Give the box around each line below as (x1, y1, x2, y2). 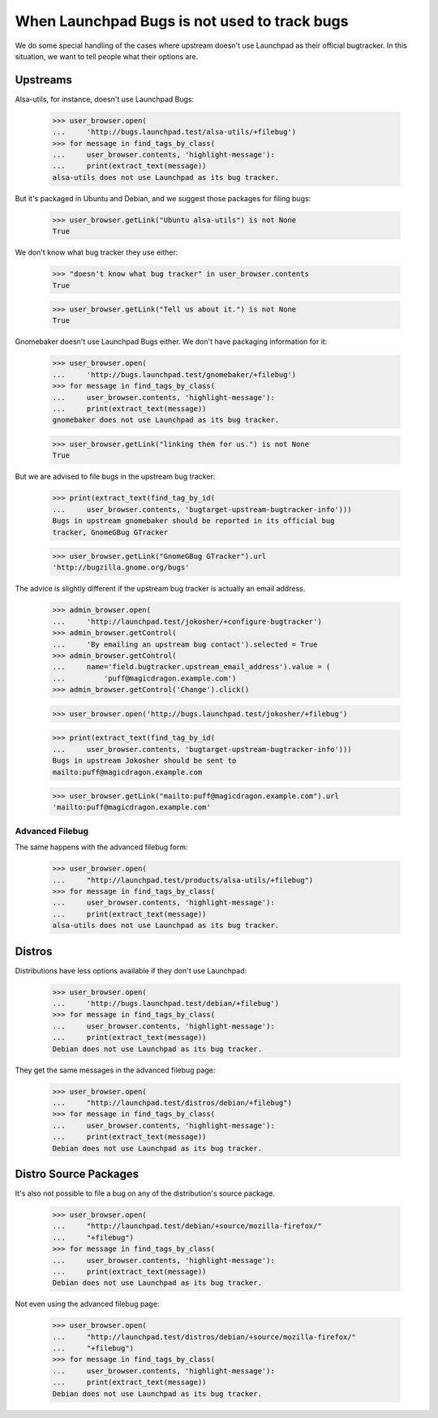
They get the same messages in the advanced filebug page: (15, 1065, 216, 1075)
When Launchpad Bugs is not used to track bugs (15, 12, 349, 30)
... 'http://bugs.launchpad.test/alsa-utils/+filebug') (52, 127, 297, 137)
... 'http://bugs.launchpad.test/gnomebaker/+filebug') (52, 370, 297, 379)
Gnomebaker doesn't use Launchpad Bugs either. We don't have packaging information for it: (15, 337, 328, 346)
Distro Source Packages (15, 1167, 140, 1180)
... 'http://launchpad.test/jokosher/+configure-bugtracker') (52, 617, 322, 626)
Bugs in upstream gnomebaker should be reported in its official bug (52, 516, 335, 526)
